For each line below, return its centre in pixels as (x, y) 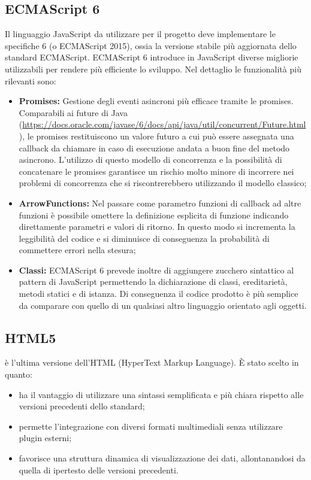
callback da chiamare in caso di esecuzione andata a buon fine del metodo (154, 148)
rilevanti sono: (31, 80)
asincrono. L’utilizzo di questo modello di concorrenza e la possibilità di (150, 160)
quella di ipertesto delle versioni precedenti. (99, 470)
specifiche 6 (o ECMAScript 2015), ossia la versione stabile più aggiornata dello (151, 45)
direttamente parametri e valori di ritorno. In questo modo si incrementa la (157, 227)
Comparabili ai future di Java (73, 112)
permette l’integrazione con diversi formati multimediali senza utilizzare (151, 426)
